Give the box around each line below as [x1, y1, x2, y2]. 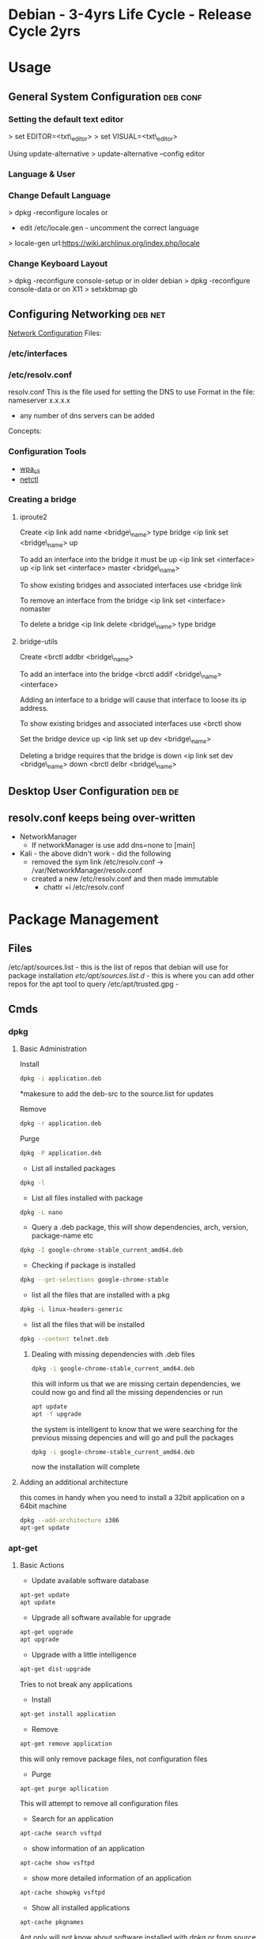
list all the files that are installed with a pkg [31, 1291, 170, 1300]
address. [19, 703, 49, 712]
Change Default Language [8, 190, 111, 201]
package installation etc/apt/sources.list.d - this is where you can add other [8, 971, 255, 981]
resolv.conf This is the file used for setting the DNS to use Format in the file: [8, 387, 255, 397]
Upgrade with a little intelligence [31, 1650, 137, 1659]
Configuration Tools [8, 446, 87, 457]
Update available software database [31, 1576, 149, 1586]
